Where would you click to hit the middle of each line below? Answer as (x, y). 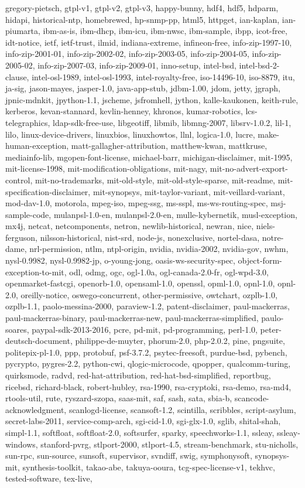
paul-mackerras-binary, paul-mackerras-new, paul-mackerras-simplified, (132, 318)
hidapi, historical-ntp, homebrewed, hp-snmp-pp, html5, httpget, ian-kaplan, (143, 19)
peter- (271, 329)
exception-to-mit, (36, 272)
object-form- (260, 260)
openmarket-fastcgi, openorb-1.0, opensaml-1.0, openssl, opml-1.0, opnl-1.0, (140, 283)
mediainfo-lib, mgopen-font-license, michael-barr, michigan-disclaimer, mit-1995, (149, 157)
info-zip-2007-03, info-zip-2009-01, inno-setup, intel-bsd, (137, 65)
